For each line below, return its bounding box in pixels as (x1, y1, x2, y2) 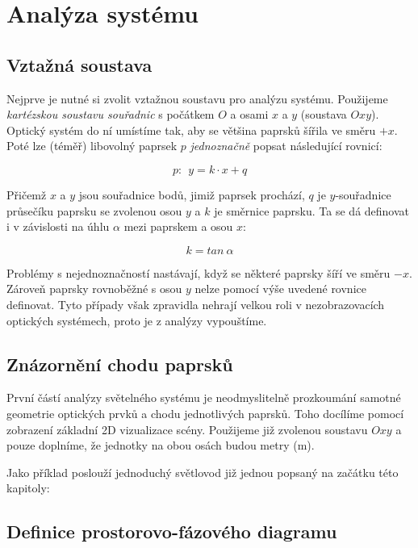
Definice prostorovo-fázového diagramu (6, 519, 337, 544)
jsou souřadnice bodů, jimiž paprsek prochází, (78, 186, 305, 203)
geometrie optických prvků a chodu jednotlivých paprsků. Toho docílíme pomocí (6, 404, 404, 421)
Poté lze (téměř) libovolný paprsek (6, 137, 178, 154)
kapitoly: (6, 479, 50, 496)
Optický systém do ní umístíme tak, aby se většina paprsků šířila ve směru (6, 121, 376, 138)
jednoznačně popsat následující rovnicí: (190, 137, 382, 154)
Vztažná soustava (6, 52, 153, 77)
